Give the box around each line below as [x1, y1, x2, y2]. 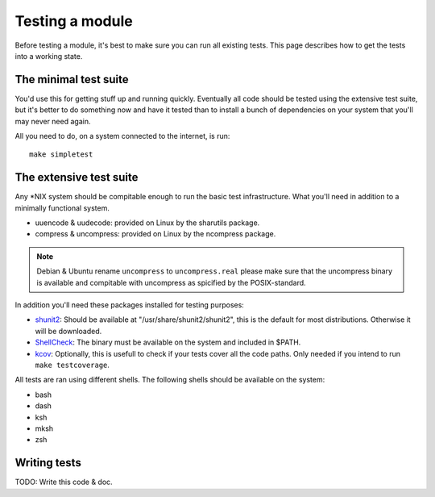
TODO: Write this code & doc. [14, 477, 113, 487]
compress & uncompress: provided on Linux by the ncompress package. [35, 229, 276, 239]
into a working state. [14, 51, 83, 61]
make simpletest [29, 150, 93, 159]
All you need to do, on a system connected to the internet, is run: [14, 132, 230, 141]
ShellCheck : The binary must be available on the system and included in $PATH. [35, 337, 301, 347]
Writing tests [14, 456, 82, 470]
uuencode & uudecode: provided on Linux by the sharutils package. [35, 218, 260, 228]
